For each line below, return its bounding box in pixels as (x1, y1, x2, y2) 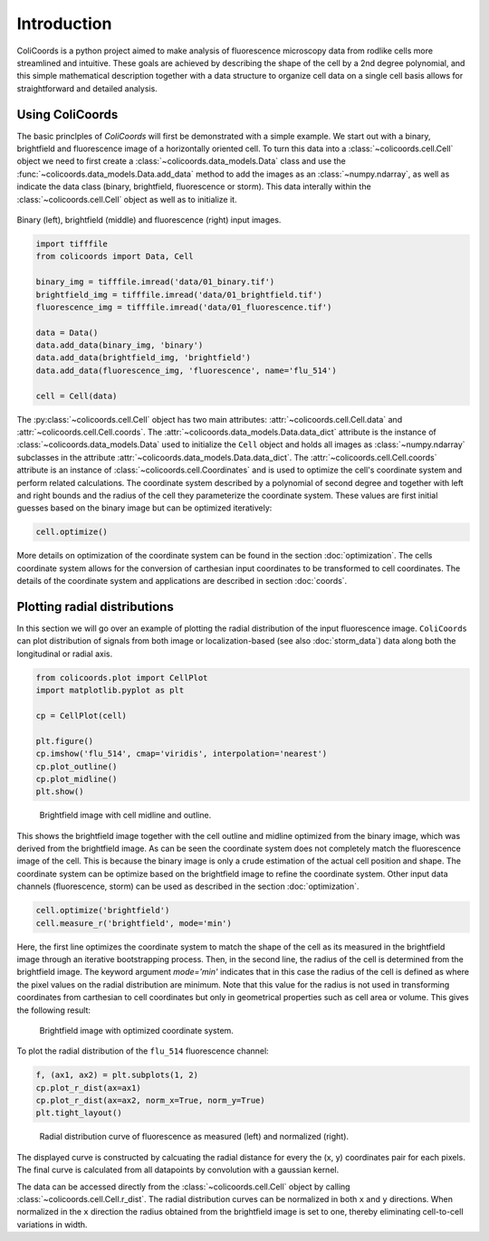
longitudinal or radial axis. (16, 648, 113, 659)
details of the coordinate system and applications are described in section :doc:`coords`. (16, 576, 348, 587)
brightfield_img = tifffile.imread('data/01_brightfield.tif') (35, 290, 323, 300)
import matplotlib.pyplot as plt (35, 685, 185, 696)
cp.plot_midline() (35, 774, 118, 784)
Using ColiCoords (16, 107, 119, 122)
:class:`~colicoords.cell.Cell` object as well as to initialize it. (16, 194, 237, 205)
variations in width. (16, 1218, 88, 1230)
